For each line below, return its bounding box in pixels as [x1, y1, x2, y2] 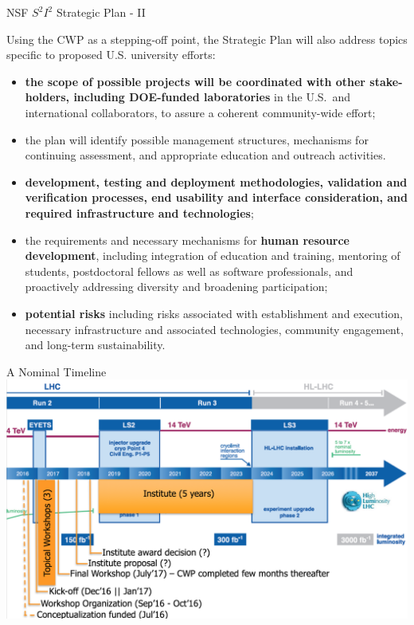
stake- [369, 73, 403, 89]
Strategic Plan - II [56, 4, 146, 20]
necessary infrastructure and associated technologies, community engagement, [25, 320, 404, 337]
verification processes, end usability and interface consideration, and [25, 189, 408, 206]
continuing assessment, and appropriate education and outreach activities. [25, 147, 386, 163]
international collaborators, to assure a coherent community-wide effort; [25, 104, 376, 120]
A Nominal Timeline [6, 363, 107, 379]
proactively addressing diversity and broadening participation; [25, 278, 328, 295]
